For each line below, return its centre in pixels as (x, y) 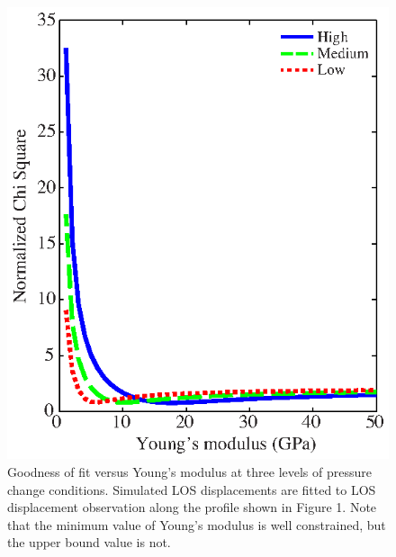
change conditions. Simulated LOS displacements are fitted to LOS (192, 489)
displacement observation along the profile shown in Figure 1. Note (192, 507)
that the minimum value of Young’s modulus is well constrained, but (197, 524)
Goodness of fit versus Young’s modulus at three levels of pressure (189, 472)
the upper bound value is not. (89, 542)
